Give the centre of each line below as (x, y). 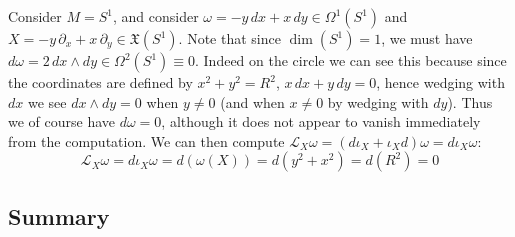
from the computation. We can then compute (146, 140)
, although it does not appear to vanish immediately (321, 121)
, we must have (427, 38)
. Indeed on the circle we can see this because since (351, 60)
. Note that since (229, 38)
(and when (252, 101)
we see (47, 101)
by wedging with (378, 101)
